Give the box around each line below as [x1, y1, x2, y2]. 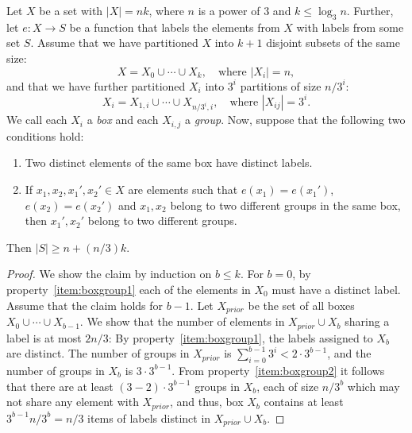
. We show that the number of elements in [79, 313, 285, 330]
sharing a [345, 313, 390, 330]
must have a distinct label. [271, 281, 401, 298]
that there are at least [6, 377, 114, 394]
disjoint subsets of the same [266, 34, 400, 51]
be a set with [39, 2, 103, 18]
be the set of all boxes [248, 296, 355, 313]
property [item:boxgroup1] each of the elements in [6, 281, 251, 298]
